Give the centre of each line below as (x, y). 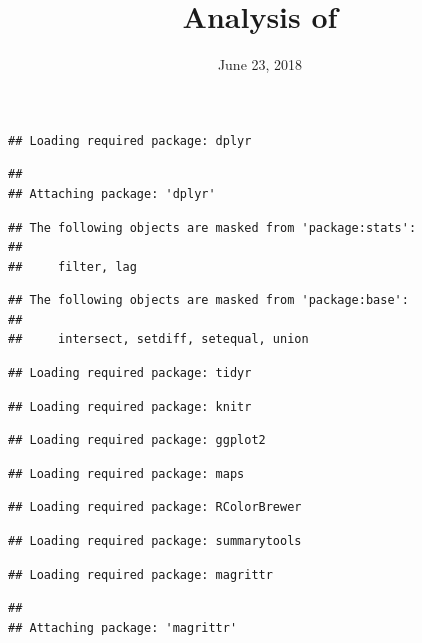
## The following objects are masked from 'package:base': (208, 300)
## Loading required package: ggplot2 (137, 440)
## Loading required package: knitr (130, 406)
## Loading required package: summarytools (155, 541)
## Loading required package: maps (126, 473)
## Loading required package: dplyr (130, 140)
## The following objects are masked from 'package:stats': (212, 227)
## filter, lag (72, 266)
